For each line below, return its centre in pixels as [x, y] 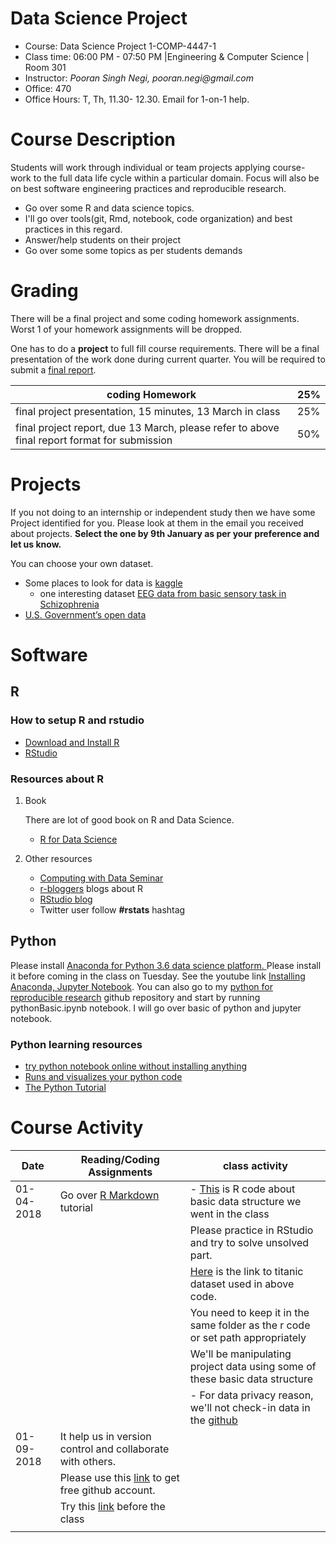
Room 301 [45, 67]
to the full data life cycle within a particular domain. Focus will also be [176, 178]
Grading [44, 291]
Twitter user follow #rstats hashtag [112, 909]
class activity [255, 1165]
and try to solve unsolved [249, 1242]
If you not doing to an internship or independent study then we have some [163, 512]
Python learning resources [76, 1044]
